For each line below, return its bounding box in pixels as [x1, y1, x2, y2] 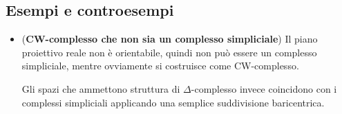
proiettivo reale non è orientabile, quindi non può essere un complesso [21, 45, 317, 59]
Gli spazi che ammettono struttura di [21, 81, 180, 95]
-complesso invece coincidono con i [191, 81, 337, 95]
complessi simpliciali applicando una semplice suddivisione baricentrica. [21, 95, 325, 109]
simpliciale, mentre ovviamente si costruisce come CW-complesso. [21, 58, 299, 73]
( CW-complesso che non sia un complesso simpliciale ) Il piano [21, 32, 318, 46]
